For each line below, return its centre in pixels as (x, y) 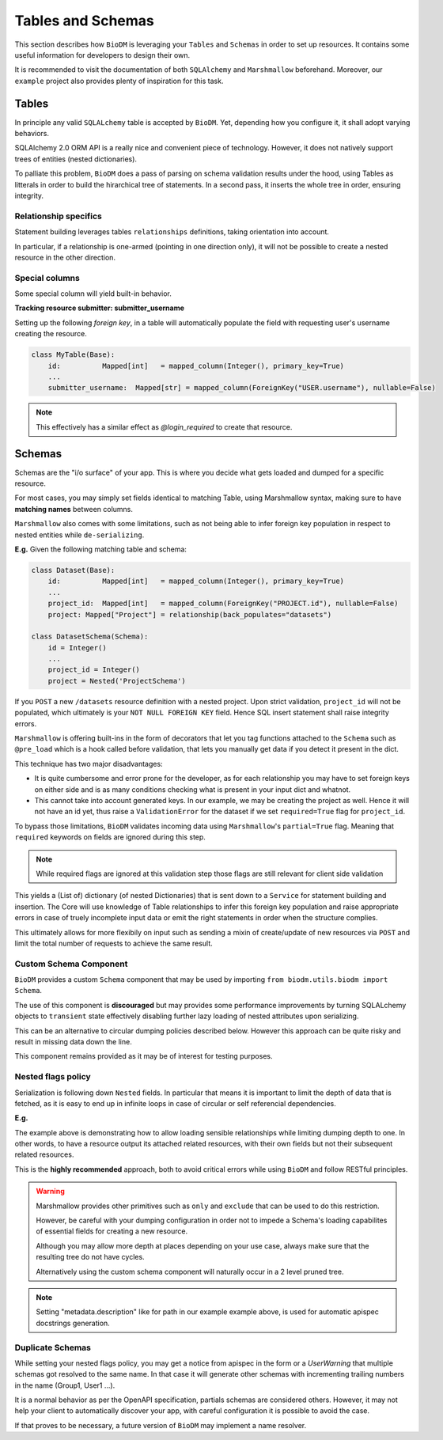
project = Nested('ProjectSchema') (117, 681)
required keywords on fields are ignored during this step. (110, 837)
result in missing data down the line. (73, 1041)
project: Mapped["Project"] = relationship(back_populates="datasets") (190, 614)
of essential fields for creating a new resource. (112, 1231)
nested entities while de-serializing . (80, 535)
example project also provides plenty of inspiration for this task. (119, 81)
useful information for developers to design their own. (102, 55)
